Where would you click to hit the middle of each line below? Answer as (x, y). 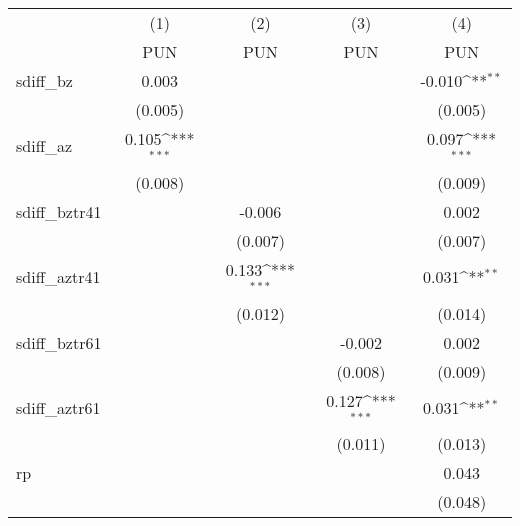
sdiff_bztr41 (59, 211)
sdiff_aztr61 (58, 407)
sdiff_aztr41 (58, 277)
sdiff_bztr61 (59, 342)
